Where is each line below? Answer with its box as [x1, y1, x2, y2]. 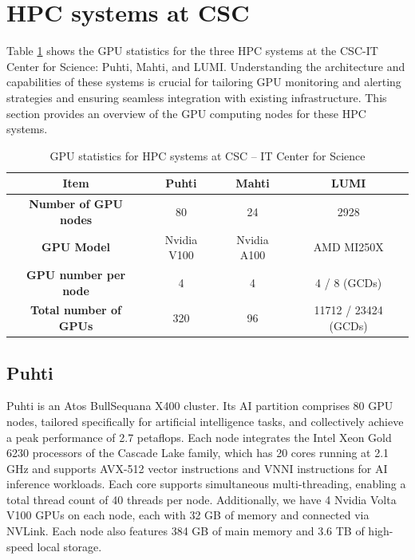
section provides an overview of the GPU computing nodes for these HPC [6, 105, 366, 121]
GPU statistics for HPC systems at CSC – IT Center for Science [49, 147, 366, 164]
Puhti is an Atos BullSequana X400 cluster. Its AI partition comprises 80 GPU [6, 397, 393, 414]
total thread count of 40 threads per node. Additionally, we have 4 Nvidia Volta [6, 491, 397, 507]
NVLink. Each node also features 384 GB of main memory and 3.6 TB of [6, 523, 365, 539]
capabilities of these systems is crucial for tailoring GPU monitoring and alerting [6, 73, 401, 90]
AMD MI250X [313, 239, 384, 255]
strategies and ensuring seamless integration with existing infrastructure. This [6, 89, 387, 105]
